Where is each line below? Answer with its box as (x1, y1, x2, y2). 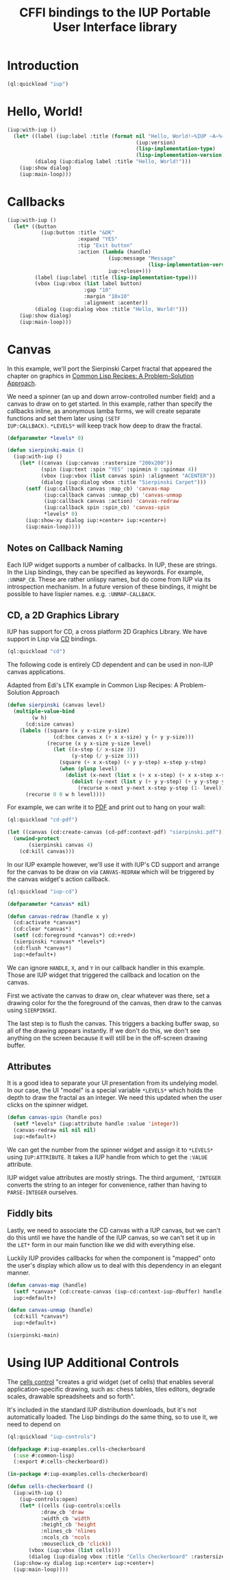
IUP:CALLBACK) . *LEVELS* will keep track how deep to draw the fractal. (7, 421, 203, 430)
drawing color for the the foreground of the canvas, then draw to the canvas (7, 998, 222, 1007)
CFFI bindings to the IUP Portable (19, 5, 211, 21)
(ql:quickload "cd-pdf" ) (7, 817, 78, 824)
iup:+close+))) (108, 267, 152, 275)
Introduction (7, 58, 79, 73)
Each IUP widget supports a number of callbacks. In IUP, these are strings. (7, 560, 218, 569)
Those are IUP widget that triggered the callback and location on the (7, 971, 201, 979)
